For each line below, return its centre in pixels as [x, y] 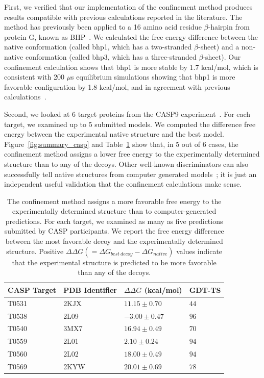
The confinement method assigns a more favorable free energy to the [114, 201]
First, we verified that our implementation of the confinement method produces [128, 7]
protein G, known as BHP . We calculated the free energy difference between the [131, 36]
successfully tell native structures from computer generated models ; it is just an [130, 174]
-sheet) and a [219, 47]
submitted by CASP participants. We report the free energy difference [114, 231]
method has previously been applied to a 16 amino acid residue [103, 27]
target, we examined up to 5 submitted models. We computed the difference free [130, 124]
